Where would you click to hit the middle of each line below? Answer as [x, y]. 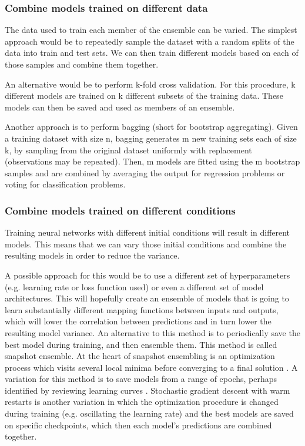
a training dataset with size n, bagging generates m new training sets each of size [151, 138]
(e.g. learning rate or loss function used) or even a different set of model [134, 286]
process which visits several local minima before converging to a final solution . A [151, 367]
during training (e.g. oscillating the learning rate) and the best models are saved [149, 413]
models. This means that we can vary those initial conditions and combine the [146, 244]
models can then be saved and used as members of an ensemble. [120, 107]
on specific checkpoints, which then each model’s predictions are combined [138, 425]
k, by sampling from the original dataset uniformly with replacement [128, 150]
